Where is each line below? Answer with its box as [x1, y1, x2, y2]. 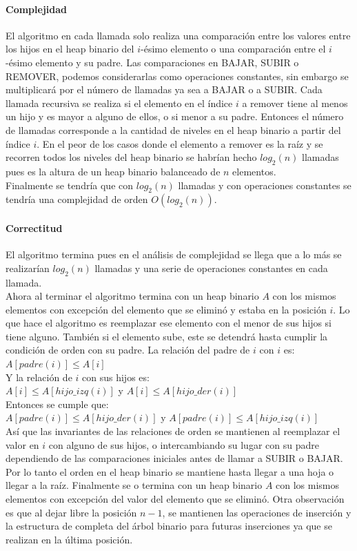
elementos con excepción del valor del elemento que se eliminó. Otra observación [6, 492, 345, 506]
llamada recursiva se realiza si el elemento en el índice [6, 95, 233, 110]
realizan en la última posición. [6, 532, 133, 546]
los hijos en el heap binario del [6, 41, 134, 56]
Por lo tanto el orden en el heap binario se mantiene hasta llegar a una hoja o [6, 464, 334, 478]
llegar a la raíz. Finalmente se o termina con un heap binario [6, 478, 263, 492]
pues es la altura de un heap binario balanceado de [6, 164, 221, 178]
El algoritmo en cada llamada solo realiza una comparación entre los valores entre [6, 28, 351, 42]
